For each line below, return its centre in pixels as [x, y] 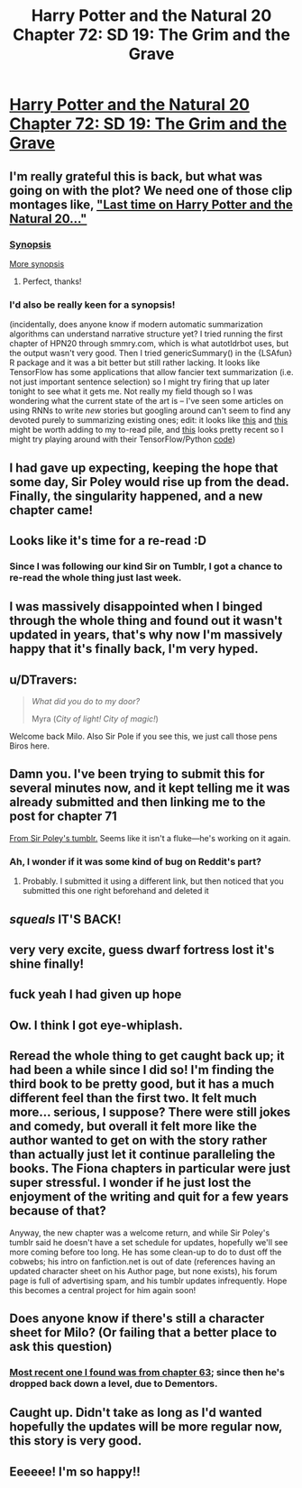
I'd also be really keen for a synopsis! [92, 305]
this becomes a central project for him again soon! [103, 1290]
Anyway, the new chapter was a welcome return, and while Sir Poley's [140, 1233]
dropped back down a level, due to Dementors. [114, 1383]
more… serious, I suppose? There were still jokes [150, 1112]
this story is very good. [76, 1441]
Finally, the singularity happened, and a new [136, 496]
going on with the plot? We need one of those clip [151, 190]
